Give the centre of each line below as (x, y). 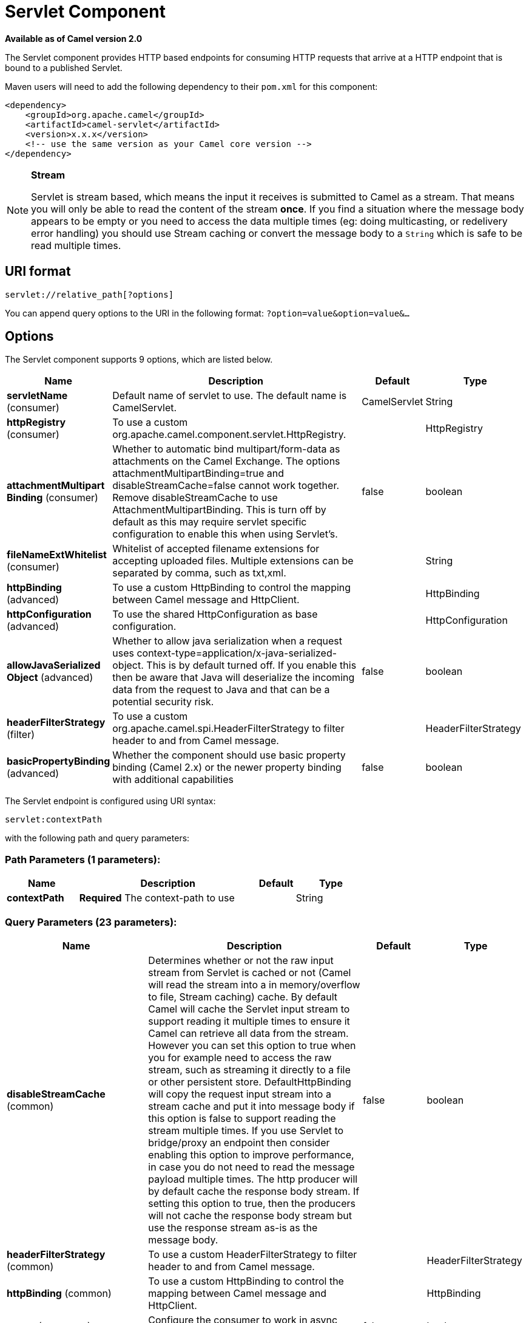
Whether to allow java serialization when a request (227, 641)
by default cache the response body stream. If (254, 1191)
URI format (38, 272)
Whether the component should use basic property (229, 755)
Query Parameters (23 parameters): (91, 922)
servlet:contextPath (54, 820)
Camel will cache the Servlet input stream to (249, 1009)
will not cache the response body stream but (250, 1215)
